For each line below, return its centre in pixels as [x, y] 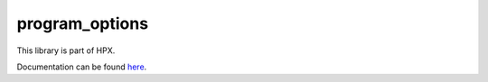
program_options [83, 23]
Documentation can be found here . [82, 67]
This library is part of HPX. [66, 50]
